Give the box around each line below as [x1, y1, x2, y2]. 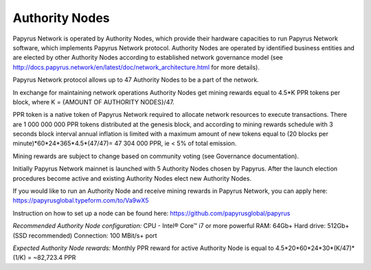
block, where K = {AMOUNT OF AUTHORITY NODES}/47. [12, 98, 175, 106]
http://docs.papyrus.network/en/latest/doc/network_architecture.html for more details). [12, 63, 260, 71]
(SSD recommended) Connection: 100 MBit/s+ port [12, 231, 157, 240]
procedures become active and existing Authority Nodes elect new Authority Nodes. [12, 174, 252, 182]
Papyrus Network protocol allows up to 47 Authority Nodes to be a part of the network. [12, 76, 259, 84]
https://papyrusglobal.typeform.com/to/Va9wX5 [12, 196, 149, 205]
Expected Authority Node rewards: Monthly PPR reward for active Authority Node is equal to [12, 244, 274, 252]
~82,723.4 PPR [33, 254, 76, 262]
